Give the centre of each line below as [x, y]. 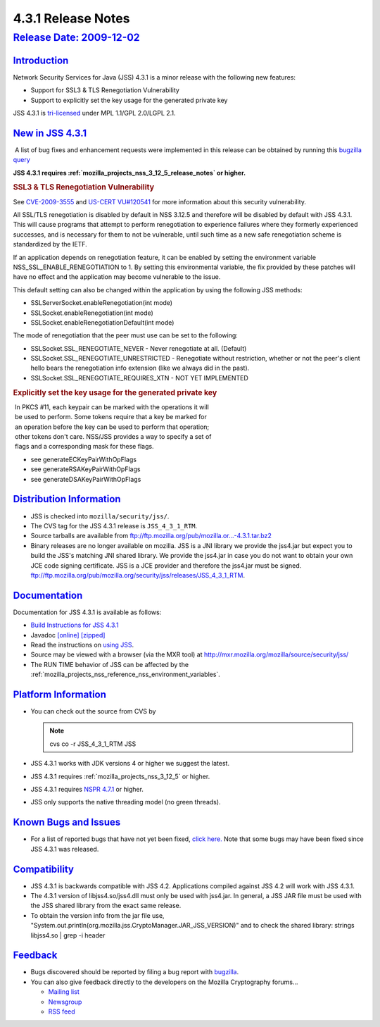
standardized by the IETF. [50, 244]
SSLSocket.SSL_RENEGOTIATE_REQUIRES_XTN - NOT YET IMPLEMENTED [140, 378]
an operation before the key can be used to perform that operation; [112, 427]
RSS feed [62, 1012]
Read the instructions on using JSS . [82, 645]
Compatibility [43, 869]
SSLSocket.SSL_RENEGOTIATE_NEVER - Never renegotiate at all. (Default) [139, 348]
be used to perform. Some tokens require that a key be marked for [110, 417]
